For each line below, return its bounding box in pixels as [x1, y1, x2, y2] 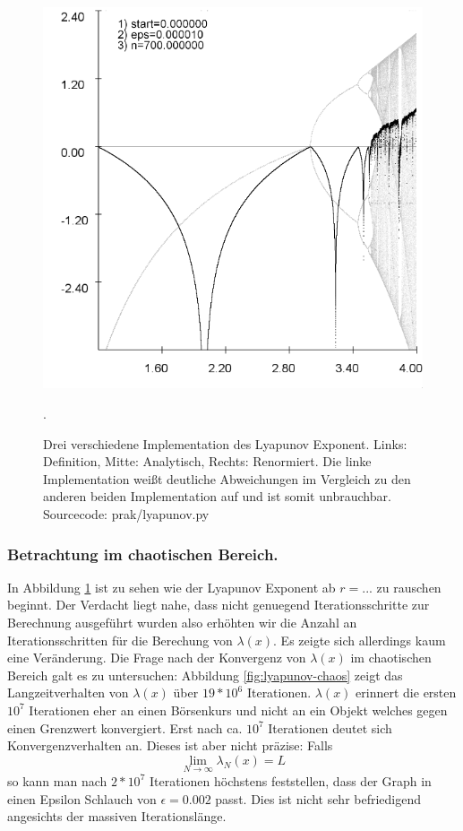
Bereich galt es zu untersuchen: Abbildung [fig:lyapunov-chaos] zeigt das [7, 665, 403, 684]
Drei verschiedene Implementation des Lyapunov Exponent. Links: [43, 434, 407, 453]
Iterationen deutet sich [268, 718, 392, 737]
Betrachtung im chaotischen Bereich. [7, 542, 279, 565]
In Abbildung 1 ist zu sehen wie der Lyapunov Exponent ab [7, 577, 336, 596]
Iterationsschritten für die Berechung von [7, 630, 233, 649]
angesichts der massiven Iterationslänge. [7, 807, 227, 826]
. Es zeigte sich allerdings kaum [273, 630, 446, 649]
